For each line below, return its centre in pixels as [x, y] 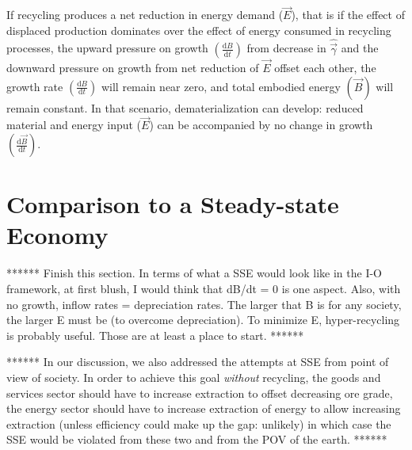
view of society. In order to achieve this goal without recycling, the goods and [194, 377]
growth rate [35, 86]
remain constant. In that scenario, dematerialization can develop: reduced [185, 107]
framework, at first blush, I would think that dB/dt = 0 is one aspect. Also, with [204, 288]
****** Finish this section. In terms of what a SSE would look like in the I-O [195, 273]
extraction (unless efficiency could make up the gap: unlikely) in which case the [199, 423]
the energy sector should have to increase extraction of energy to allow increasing [204, 408]
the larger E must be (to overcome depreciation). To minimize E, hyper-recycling [203, 320]
